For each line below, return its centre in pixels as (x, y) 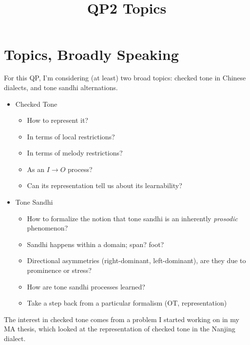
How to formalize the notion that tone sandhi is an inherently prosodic (132, 218)
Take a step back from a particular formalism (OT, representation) (127, 303)
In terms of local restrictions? (71, 136)
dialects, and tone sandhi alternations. (61, 87)
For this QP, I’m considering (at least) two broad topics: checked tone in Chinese (125, 78)
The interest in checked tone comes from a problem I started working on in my (122, 319)
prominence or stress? (59, 270)
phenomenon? (48, 228)
